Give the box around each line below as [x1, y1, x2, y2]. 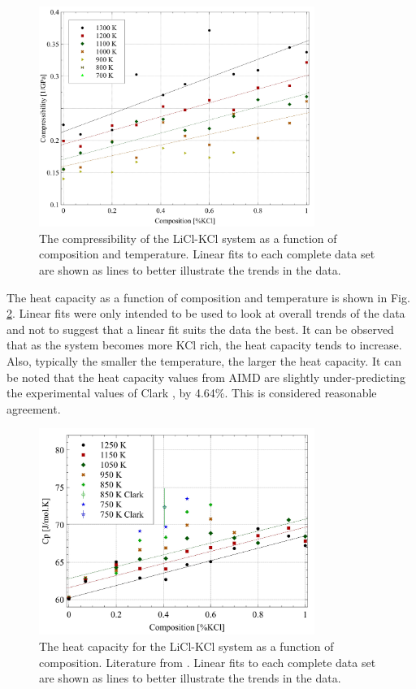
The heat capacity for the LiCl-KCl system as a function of [39, 638, 334, 655]
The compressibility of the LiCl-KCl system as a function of [39, 229, 337, 246]
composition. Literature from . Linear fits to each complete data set [39, 653, 376, 670]
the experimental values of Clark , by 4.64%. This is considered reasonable [6, 384, 377, 401]
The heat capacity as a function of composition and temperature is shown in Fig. [6, 288, 410, 305]
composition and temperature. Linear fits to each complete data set [39, 245, 375, 262]
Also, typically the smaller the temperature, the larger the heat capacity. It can [6, 353, 402, 370]
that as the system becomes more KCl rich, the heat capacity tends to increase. [6, 336, 402, 353]
